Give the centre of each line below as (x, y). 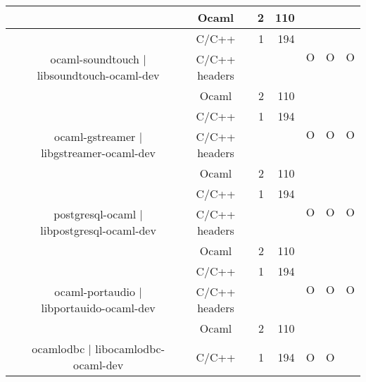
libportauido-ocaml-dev (98, 308)
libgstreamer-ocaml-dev (99, 153)
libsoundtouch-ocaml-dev (98, 75)
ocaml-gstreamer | (99, 136)
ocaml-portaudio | (98, 291)
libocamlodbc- (130, 349)
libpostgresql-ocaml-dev (98, 230)
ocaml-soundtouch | (98, 59)
